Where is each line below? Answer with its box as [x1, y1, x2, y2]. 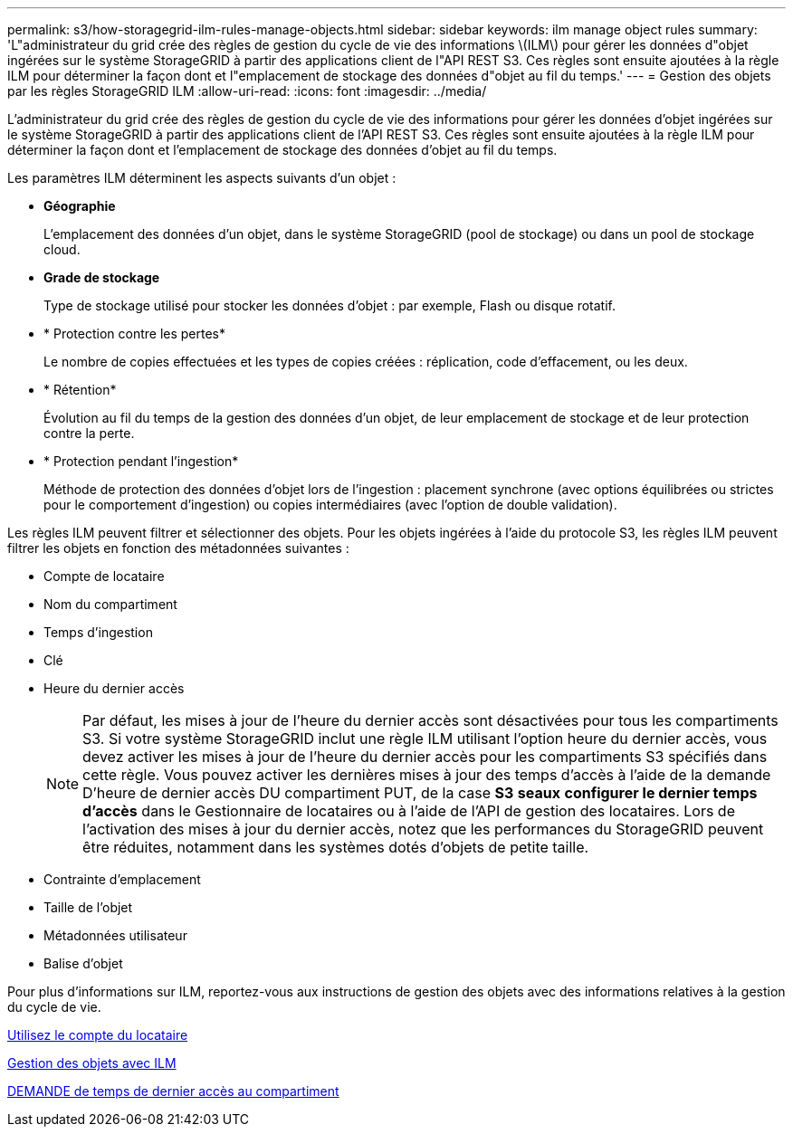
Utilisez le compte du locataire [7, 1027, 188, 1043]
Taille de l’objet [43, 900, 133, 915]
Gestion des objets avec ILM [7, 1055, 177, 1071]
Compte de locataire [43, 568, 165, 584]
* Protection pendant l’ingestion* [43, 453, 239, 469]
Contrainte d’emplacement [43, 872, 201, 887]
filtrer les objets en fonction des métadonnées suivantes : [7, 540, 349, 556]
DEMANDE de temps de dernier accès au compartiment [7, 1083, 339, 1099]
